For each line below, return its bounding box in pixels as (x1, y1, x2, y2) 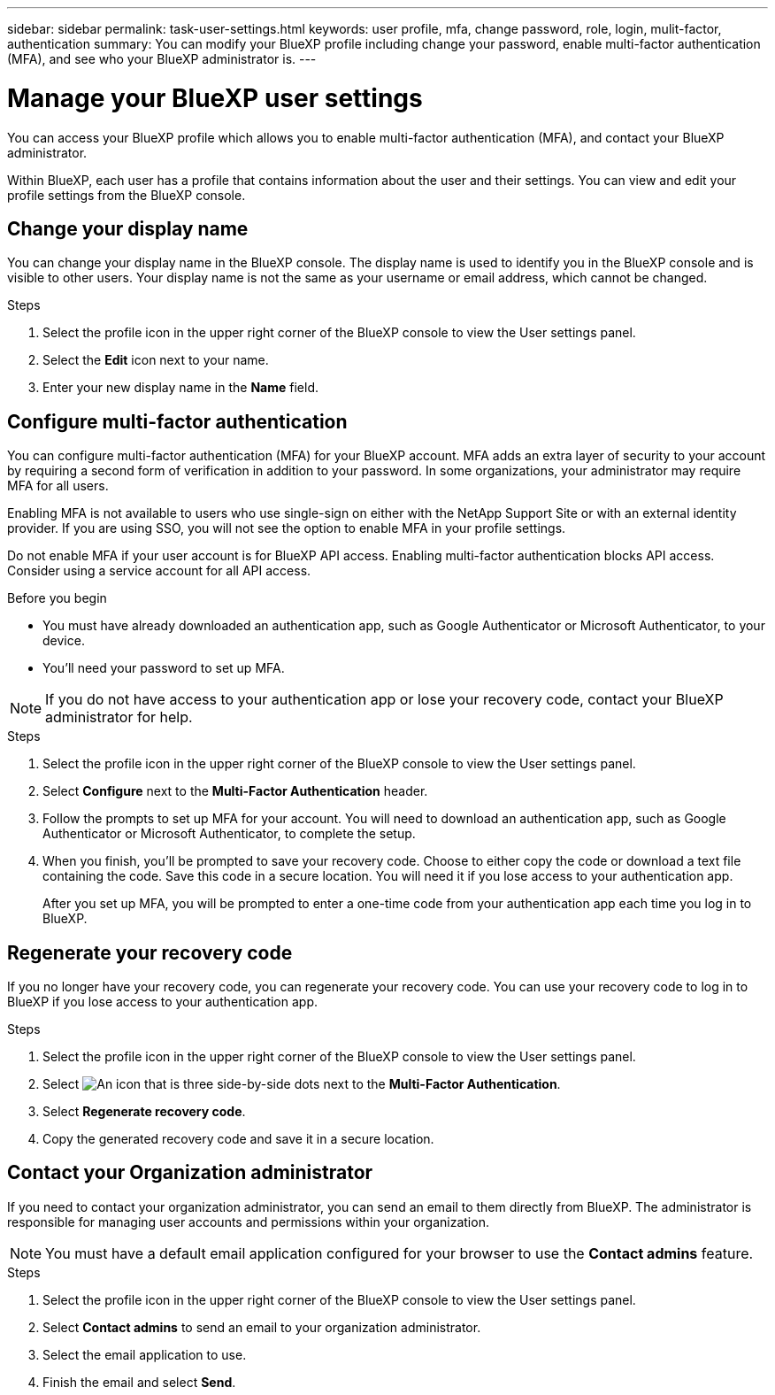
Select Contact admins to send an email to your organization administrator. (42, 1319, 481, 1335)
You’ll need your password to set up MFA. (42, 660, 285, 676)
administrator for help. (45, 708, 193, 727)
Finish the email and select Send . (42, 1374, 236, 1390)
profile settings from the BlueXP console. (7, 187, 246, 203)
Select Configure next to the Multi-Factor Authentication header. (42, 783, 428, 799)
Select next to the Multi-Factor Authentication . (42, 1076, 561, 1092)
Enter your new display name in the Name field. (42, 380, 318, 396)
